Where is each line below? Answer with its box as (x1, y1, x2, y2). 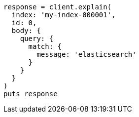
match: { (28, 42, 62, 50)
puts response (3, 90, 58, 98)
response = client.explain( (3, 3, 112, 11)
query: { (20, 35, 54, 42)
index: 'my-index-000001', (11, 11, 116, 19)
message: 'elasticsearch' (36, 50, 137, 58)
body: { (11, 27, 41, 35)
